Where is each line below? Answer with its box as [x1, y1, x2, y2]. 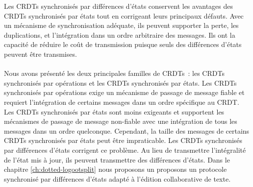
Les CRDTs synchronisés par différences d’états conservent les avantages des [4, 1, 233, 11]
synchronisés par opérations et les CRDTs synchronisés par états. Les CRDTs [4, 77, 237, 88]
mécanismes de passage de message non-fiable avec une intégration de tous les [4, 116, 237, 126]
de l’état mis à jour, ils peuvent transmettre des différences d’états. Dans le [4, 154, 230, 164]
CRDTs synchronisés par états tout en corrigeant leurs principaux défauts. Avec [4, 10, 244, 21]
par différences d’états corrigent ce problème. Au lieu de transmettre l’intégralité [4, 144, 246, 155]
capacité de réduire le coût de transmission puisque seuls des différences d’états [4, 39, 242, 49]
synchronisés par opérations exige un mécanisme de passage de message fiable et [4, 87, 245, 97]
